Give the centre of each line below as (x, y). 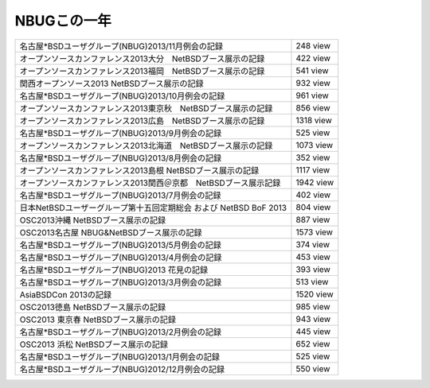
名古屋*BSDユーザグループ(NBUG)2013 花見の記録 (114, 270)
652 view (313, 343)
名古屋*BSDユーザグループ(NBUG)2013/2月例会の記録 (121, 332)
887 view (313, 219)
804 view (313, 207)
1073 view (315, 145)
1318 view (314, 120)
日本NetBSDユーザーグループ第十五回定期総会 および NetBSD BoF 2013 (153, 208)
